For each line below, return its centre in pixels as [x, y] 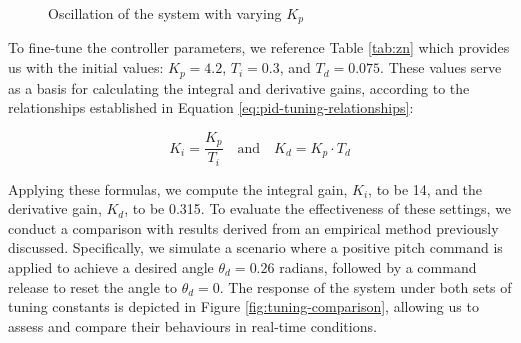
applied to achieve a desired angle [111, 267]
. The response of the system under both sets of [365, 286]
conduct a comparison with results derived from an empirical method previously [253, 227]
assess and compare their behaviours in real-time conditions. [192, 325]
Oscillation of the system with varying [165, 13]
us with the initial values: [86, 67]
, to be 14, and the [425, 188]
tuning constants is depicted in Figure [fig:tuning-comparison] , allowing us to [243, 306]
